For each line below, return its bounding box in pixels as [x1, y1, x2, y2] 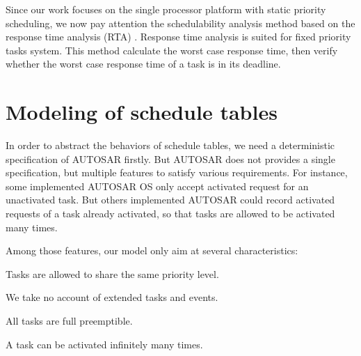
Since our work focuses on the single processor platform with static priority [6, 2, 326, 16]
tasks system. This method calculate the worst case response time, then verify [6, 42, 338, 57]
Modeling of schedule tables [6, 98, 278, 126]
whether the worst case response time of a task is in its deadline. [6, 56, 281, 71]
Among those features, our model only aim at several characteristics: [6, 243, 298, 258]
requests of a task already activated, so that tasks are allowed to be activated [6, 206, 335, 221]
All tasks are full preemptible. [6, 314, 133, 328]
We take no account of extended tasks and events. [6, 290, 218, 304]
